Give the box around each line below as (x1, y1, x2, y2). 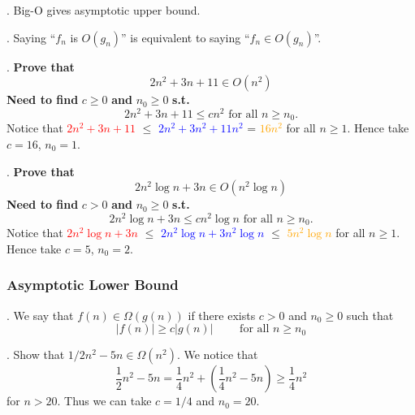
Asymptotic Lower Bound (6, 275, 179, 295)
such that (346, 306, 394, 323)
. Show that (6, 346, 65, 363)
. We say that (6, 306, 74, 323)
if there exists (188, 306, 256, 323)
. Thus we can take (57, 392, 152, 409)
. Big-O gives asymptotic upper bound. (6, 2, 201, 18)
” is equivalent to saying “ (121, 28, 250, 45)
